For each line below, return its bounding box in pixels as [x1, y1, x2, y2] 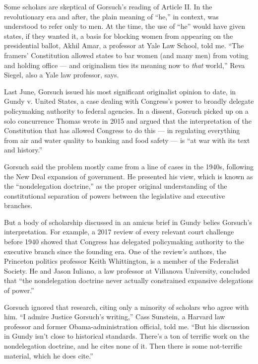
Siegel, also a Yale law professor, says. [4, 70, 119, 80]
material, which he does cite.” [4, 350, 93, 361]
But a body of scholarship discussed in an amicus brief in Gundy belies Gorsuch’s [4, 217, 252, 227]
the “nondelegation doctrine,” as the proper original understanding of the [4, 181, 227, 191]
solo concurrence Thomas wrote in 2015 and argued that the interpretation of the [4, 115, 252, 126]
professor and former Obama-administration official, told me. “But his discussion [4, 321, 250, 331]
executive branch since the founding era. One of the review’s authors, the [4, 246, 226, 256]
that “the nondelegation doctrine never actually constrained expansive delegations [4, 275, 254, 286]
